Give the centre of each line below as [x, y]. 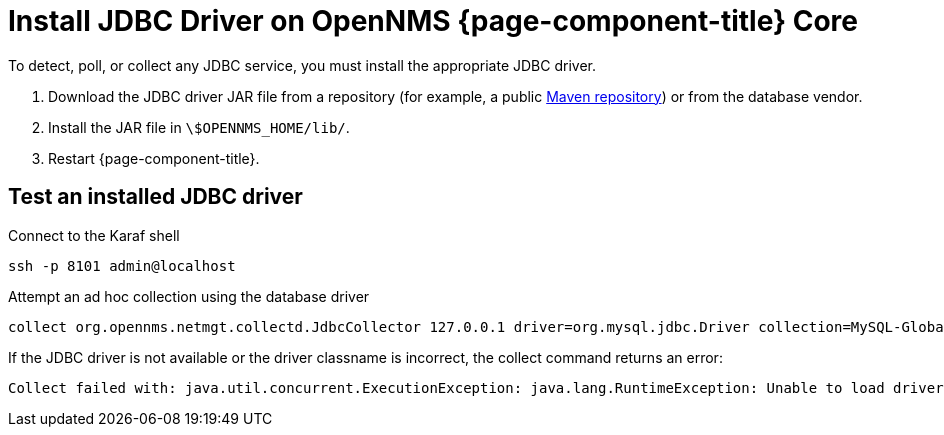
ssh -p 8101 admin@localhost [122, 265]
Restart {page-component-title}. [154, 158]
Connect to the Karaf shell [94, 235]
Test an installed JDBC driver [155, 197]
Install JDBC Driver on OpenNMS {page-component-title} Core [433, 21]
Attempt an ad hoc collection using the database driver [189, 296]
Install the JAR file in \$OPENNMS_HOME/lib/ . [199, 127]
